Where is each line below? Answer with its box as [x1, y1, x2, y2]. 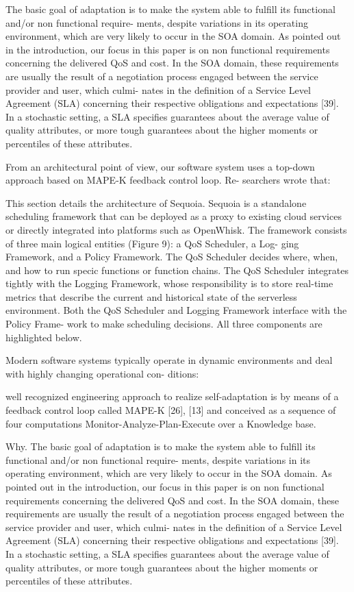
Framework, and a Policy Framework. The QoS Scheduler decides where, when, [5, 249, 338, 264]
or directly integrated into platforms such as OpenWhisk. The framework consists [5, 222, 347, 236]
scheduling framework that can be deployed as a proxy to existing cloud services [5, 209, 342, 223]
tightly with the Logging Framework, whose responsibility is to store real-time [5, 276, 333, 291]
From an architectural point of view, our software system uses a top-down [5, 159, 315, 173]
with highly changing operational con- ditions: [5, 366, 199, 380]
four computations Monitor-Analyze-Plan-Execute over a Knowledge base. [5, 416, 316, 430]
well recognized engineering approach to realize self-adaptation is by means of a [5, 389, 339, 404]
